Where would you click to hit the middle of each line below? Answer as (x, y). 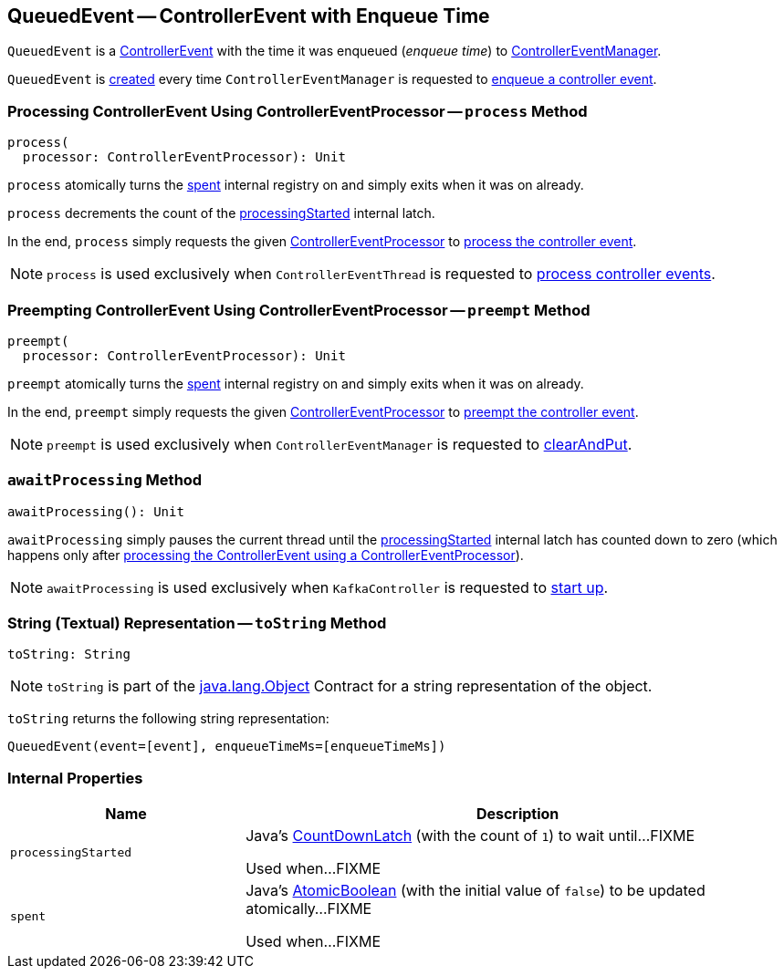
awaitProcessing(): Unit (96, 511)
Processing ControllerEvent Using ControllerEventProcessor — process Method (298, 111)
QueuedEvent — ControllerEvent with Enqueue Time (249, 16)
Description (517, 814)
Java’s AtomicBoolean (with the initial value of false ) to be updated (476, 891)
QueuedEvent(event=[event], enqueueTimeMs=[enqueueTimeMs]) (227, 747)
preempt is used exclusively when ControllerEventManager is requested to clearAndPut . (340, 444)
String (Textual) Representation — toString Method (197, 623)
